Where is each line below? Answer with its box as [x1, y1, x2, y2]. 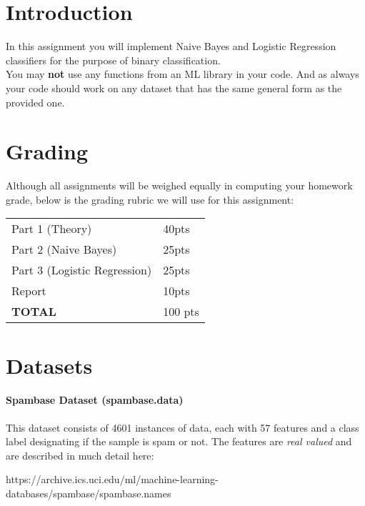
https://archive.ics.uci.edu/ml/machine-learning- [6, 472, 219, 487]
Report [11, 282, 46, 299]
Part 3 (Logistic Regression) [11, 262, 152, 279]
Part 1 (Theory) [11, 220, 92, 237]
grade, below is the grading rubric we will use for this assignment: [6, 192, 294, 207]
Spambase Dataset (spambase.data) [6, 392, 184, 407]
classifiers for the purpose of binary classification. [6, 52, 221, 67]
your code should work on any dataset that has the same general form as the [6, 80, 342, 95]
